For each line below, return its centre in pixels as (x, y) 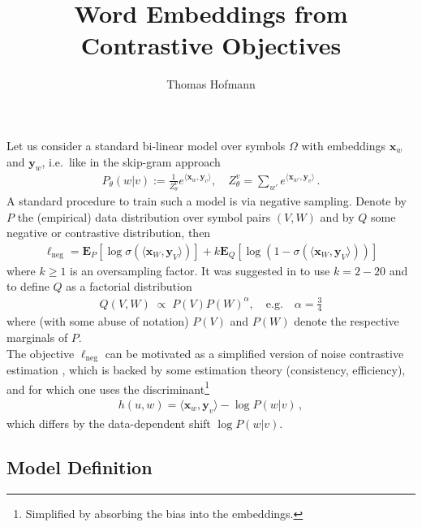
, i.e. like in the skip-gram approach (131, 161)
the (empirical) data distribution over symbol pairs (144, 216)
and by (337, 216)
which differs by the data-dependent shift (109, 423)
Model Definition (80, 467)
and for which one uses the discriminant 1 (108, 387)
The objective (41, 353)
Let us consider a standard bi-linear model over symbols (146, 145)
